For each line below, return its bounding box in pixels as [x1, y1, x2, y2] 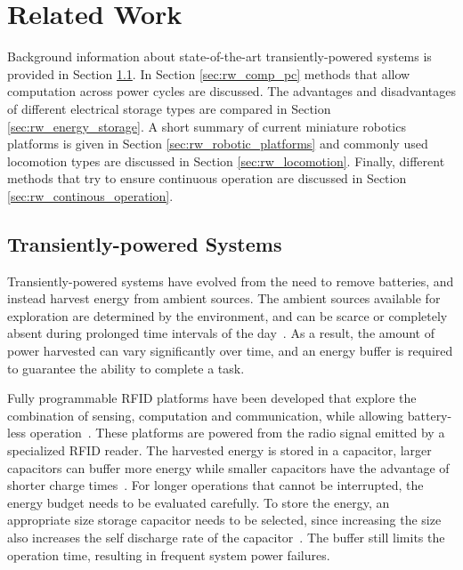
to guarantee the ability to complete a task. [7, 358, 245, 377]
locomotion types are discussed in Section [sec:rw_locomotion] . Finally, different [7, 151, 445, 170]
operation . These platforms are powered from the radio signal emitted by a [29, 423, 445, 442]
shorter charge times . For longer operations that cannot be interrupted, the [7, 476, 424, 494]
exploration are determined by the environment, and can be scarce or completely [7, 306, 448, 325]
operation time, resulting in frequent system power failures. [7, 545, 330, 564]
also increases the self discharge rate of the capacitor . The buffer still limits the [7, 527, 445, 546]
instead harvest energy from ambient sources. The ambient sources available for [7, 289, 441, 308]
